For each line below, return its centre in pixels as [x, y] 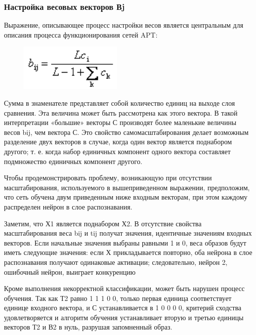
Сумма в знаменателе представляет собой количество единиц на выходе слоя [120, 103]
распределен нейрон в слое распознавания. [68, 206]
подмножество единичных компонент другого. [73, 161]
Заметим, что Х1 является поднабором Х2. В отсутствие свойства [103, 223]
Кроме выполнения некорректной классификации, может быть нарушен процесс [124, 288]
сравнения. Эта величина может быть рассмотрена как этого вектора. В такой [121, 112]
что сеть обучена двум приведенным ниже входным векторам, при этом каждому [126, 197]
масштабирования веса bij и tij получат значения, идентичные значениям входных [128, 233]
